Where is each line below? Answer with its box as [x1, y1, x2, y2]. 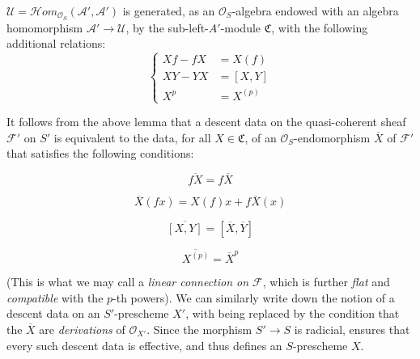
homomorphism [6, 19, 83, 36]
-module [220, 19, 261, 36]
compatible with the [6, 289, 104, 306]
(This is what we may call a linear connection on [6, 273, 249, 290]
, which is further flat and [262, 273, 390, 290]
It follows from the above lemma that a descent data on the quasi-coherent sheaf [6, 113, 406, 130]
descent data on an [6, 305, 100, 322]
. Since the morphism [146, 320, 252, 337]
